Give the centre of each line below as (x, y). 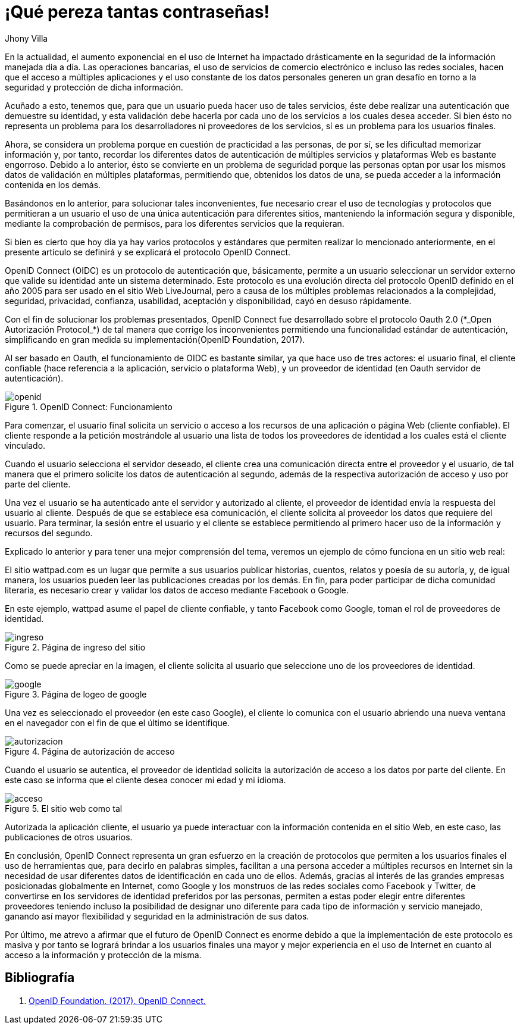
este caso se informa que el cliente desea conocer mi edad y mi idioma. (145, 780)
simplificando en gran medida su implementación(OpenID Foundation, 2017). (155, 339)
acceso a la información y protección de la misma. (103, 955)
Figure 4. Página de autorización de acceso (90, 751)
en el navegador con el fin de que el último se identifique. (118, 723)
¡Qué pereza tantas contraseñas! (137, 12)
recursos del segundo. (49, 533)
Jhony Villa (26, 38)
